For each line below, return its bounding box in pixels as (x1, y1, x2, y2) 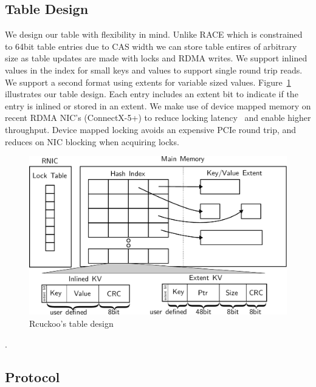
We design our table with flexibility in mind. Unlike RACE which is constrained (5, 28, 303, 41)
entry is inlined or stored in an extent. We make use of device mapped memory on (5, 99, 311, 112)
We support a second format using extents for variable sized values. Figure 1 (5, 75, 291, 88)
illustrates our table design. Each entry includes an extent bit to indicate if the (5, 87, 298, 100)
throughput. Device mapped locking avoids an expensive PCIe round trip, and (5, 123, 297, 135)
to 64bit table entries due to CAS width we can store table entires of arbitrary (5, 39, 297, 52)
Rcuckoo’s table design (29, 317, 114, 329)
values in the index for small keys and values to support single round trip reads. (5, 63, 303, 76)
